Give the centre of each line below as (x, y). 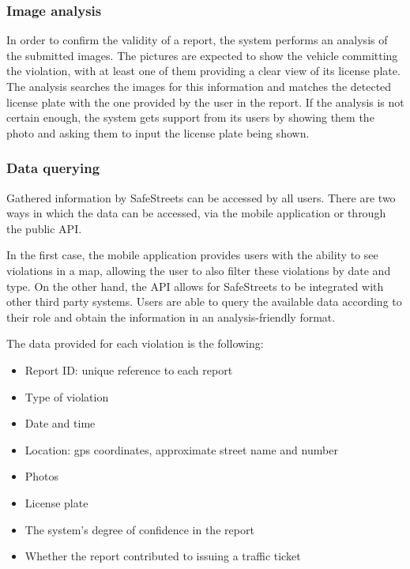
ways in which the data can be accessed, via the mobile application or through (196, 213)
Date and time (60, 423)
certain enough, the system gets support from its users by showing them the (190, 117)
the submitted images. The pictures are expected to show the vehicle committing (202, 55)
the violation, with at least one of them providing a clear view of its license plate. (203, 71)
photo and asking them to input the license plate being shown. (158, 132)
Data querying (53, 168)
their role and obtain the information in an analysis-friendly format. (171, 317)
